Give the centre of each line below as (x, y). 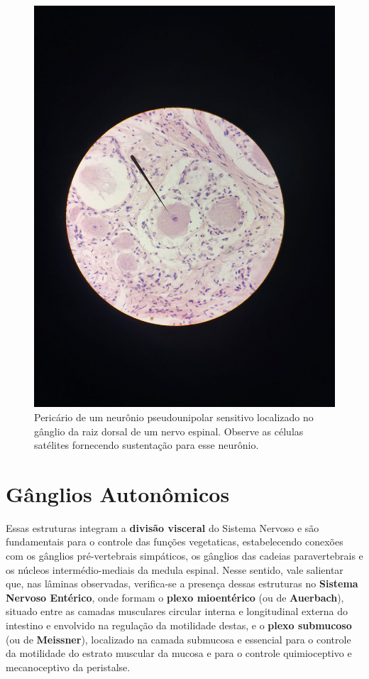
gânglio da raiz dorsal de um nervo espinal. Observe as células (169, 431)
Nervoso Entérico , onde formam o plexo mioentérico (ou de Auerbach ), (175, 597)
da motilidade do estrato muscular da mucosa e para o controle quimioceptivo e (179, 653)
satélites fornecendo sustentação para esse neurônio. (147, 445)
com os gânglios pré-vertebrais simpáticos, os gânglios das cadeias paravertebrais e (184, 556)
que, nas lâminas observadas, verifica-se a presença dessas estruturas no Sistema (182, 583)
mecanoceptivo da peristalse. (68, 667)
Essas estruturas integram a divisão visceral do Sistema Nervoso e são (163, 527)
